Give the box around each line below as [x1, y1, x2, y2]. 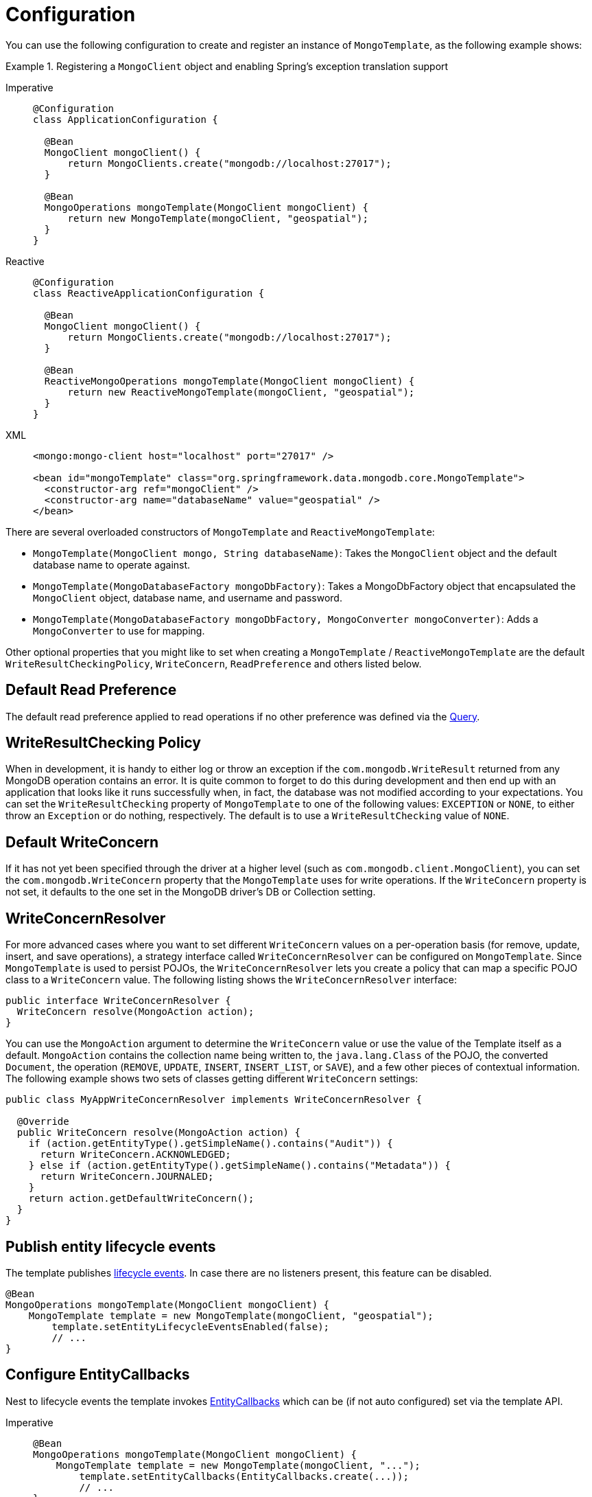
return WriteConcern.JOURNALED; [40, 1171, 214, 1182]
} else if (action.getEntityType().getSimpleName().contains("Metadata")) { [28, 1160, 451, 1172]
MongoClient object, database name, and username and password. [33, 591, 342, 604]
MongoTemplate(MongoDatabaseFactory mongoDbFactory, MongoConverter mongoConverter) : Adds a [33, 613, 538, 625]
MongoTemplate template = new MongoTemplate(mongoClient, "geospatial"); [28, 1310, 434, 1321]
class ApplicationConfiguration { [33, 113, 218, 125]
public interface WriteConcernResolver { [5, 995, 231, 1007]
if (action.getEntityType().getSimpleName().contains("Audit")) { [28, 1138, 393, 1150]
